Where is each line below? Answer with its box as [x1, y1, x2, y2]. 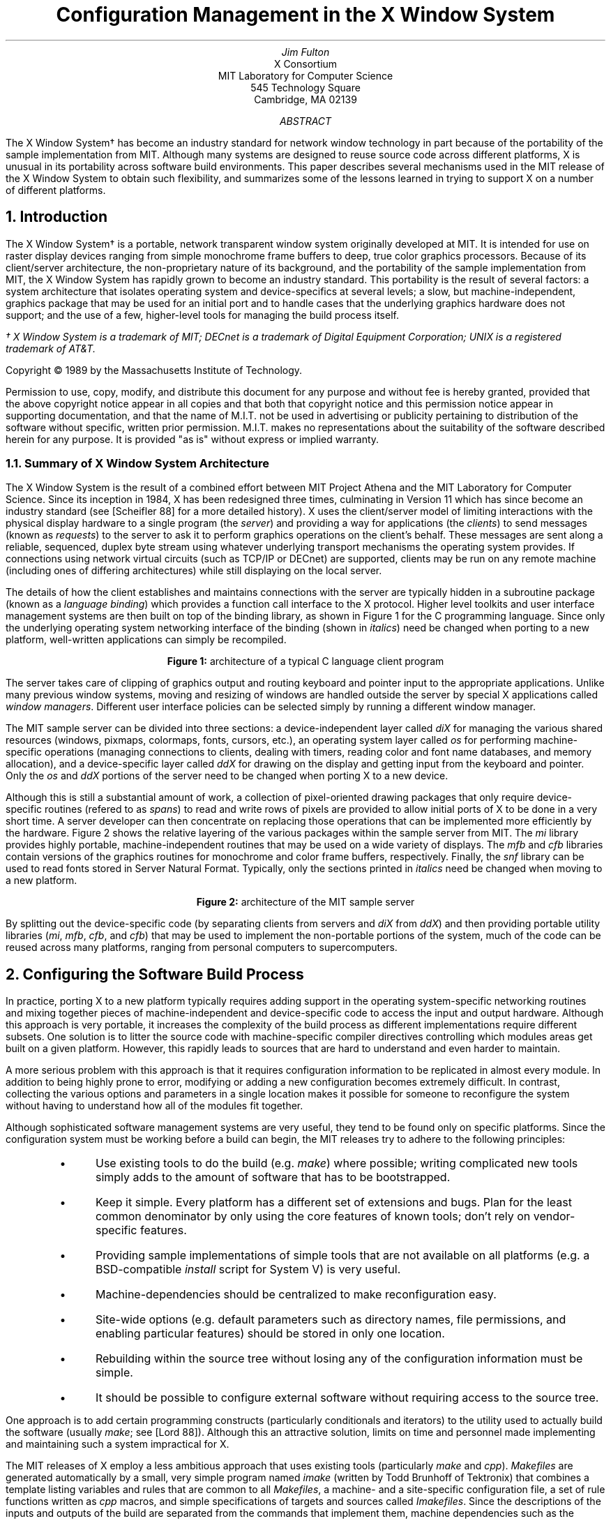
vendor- [533, 1209, 575, 1224]
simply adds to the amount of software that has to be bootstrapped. [95, 1170, 451, 1185]
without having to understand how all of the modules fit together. [6, 1100, 303, 1112]
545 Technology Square [250, 81, 361, 93]
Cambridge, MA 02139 [254, 93, 357, 105]
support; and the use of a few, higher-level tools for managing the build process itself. [6, 308, 399, 321]
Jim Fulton [281, 45, 330, 58]
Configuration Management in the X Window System [56, 3, 555, 27]
